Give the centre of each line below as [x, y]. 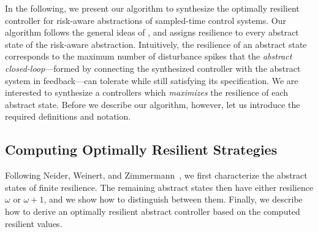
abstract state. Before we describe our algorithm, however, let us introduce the [153, 104]
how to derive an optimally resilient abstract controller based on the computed [153, 211]
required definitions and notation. [68, 116]
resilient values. [34, 223]
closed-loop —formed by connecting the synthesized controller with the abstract [153, 68]
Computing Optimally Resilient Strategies [141, 149]
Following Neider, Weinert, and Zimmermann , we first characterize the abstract [156, 175]
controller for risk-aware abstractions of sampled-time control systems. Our [146, 20]
